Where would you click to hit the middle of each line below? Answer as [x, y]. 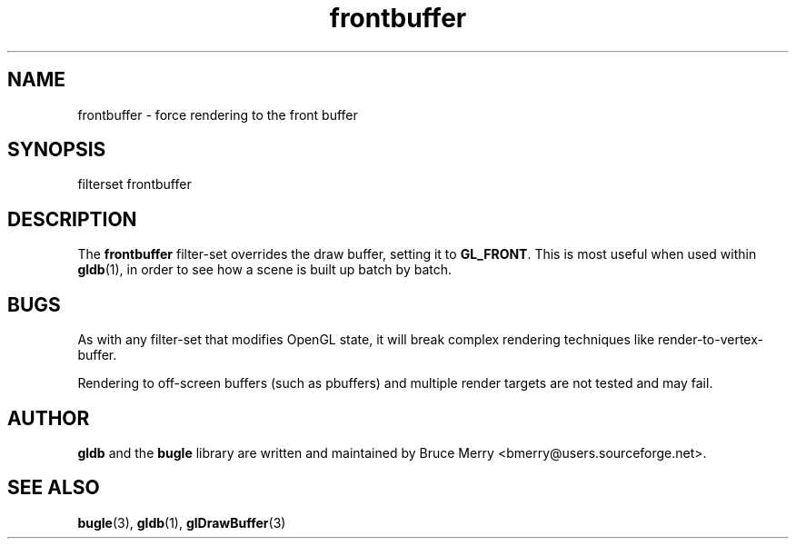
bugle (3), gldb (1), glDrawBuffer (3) [182, 522]
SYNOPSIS [57, 150]
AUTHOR [49, 418]
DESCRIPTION [72, 219]
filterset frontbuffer [134, 184]
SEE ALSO [54, 488]
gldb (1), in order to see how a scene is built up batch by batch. [265, 270]
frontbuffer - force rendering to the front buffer [218, 114]
